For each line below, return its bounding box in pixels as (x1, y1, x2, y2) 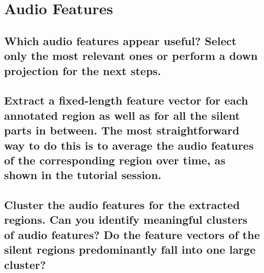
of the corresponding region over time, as (4, 152, 226, 167)
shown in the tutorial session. (4, 167, 162, 183)
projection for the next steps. (4, 62, 161, 78)
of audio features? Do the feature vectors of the (4, 226, 260, 242)
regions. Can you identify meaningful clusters (4, 212, 248, 227)
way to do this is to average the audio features (4, 137, 254, 153)
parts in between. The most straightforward (4, 122, 240, 138)
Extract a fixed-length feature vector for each (4, 92, 248, 108)
